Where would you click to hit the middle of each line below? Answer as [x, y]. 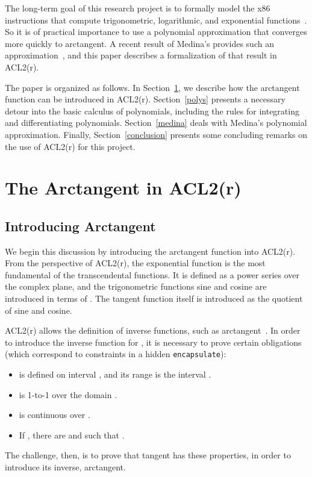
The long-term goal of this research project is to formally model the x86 [138, 8]
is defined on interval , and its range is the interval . [115, 374]
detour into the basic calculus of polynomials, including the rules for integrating [152, 111]
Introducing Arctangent [80, 226]
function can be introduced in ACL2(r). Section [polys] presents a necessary [145, 99]
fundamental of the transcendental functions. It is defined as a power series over [152, 274]
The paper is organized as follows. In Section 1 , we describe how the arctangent [152, 87]
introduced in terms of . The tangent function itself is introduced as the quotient [154, 298]
